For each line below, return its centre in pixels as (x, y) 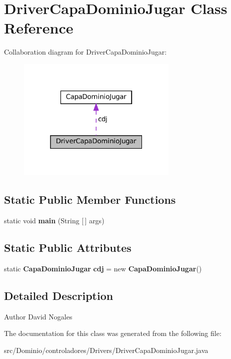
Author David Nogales (38, 316)
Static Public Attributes (68, 247)
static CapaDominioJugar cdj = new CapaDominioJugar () (103, 268)
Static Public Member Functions (90, 200)
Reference (39, 28)
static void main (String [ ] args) (54, 220)
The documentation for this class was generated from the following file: (113, 333)
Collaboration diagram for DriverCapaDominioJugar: (85, 52)
